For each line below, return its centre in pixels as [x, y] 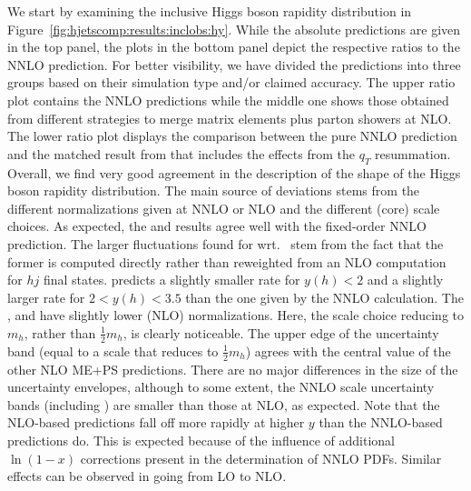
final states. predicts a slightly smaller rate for [172, 280]
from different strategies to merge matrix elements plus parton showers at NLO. [230, 118]
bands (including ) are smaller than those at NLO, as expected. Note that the [224, 404]
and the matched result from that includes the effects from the [181, 153]
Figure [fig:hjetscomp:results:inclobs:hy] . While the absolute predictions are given [234, 29]
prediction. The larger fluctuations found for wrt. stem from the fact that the [226, 243]
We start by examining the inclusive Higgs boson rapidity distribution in [210, 11]
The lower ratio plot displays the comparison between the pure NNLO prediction [232, 136]
